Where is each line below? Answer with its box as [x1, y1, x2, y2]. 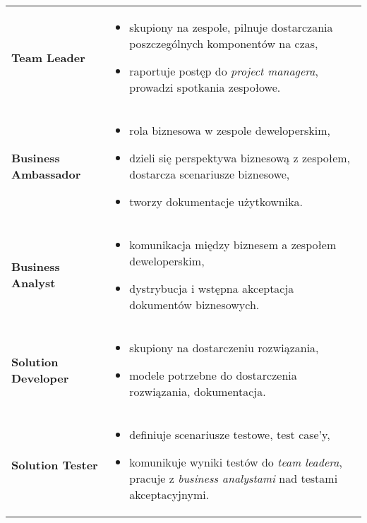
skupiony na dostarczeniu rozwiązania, [129, 339, 319, 356]
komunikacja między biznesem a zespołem [129, 236, 337, 253]
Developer [11, 369, 69, 386]
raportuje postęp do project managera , [129, 63, 318, 79]
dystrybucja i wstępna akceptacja [129, 280, 294, 296]
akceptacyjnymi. [129, 486, 210, 503]
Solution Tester [11, 456, 98, 473]
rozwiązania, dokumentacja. [129, 383, 266, 399]
